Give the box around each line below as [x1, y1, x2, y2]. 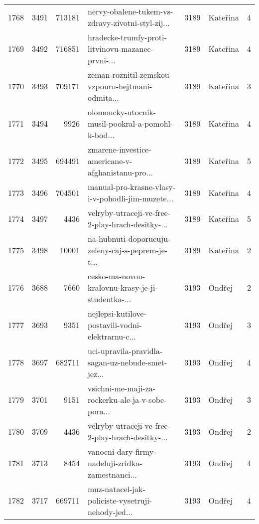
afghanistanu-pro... [88, 167, 153, 178]
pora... [88, 405, 111, 417]
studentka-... [88, 293, 131, 305]
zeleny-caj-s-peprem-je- [88, 244, 168, 256]
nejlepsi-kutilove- [88, 308, 146, 319]
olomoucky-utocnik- [88, 106, 156, 118]
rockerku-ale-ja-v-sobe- [88, 394, 167, 405]
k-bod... [88, 129, 115, 141]
